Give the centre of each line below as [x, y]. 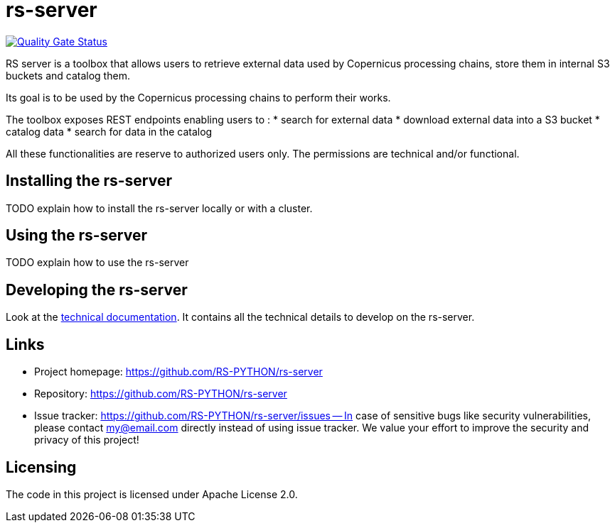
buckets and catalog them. [68, 75]
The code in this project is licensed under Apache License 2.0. [152, 494]
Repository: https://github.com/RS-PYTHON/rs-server [161, 394]
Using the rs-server [76, 236]
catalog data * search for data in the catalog [109, 131]
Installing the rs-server [89, 181]
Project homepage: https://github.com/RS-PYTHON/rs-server [178, 372]
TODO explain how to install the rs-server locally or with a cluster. [159, 208]
